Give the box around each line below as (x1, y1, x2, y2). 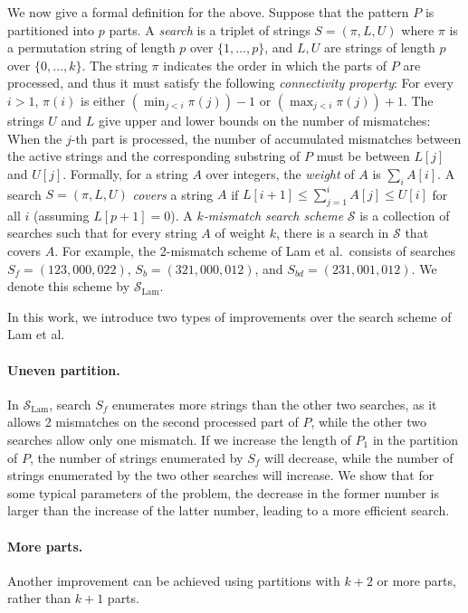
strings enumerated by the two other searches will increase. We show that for (7, 466, 435, 485)
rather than (7, 589, 72, 608)
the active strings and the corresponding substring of (7, 146, 301, 165)
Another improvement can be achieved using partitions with (7, 571, 340, 589)
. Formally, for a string (62, 164, 188, 183)
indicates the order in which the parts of (163, 55, 387, 74)
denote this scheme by (7, 277, 130, 296)
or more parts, (377, 571, 456, 589)
